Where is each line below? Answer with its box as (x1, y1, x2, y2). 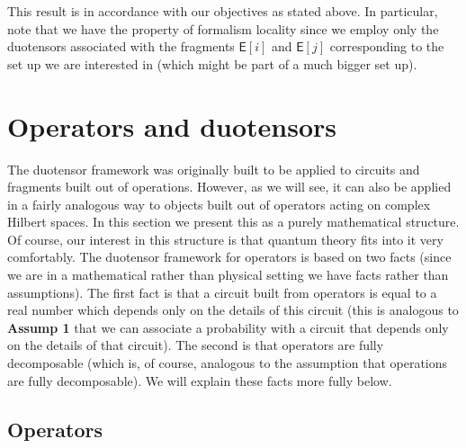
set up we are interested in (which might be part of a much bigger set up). (7, 54, 417, 73)
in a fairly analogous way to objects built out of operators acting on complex (7, 194, 431, 213)
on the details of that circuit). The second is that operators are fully (7, 336, 384, 354)
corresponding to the (329, 37, 444, 56)
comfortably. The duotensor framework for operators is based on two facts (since (7, 247, 452, 266)
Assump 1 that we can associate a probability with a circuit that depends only (7, 318, 449, 336)
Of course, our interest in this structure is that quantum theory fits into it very (7, 229, 444, 248)
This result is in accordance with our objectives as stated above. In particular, (7, 2, 438, 20)
